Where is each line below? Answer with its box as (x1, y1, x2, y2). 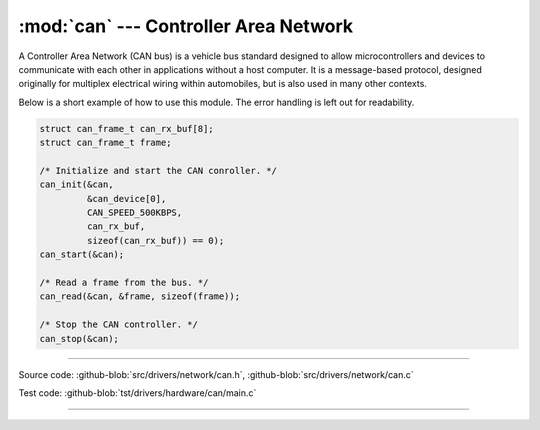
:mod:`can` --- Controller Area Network (18, 15, 354, 37)
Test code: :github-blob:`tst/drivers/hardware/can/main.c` (18, 386, 257, 399)
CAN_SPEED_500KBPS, (86, 207, 183, 219)
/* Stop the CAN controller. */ (39, 319, 199, 330)
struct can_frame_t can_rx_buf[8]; (39, 123, 214, 134)
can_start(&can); (39, 249, 125, 260)
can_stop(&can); (39, 333, 120, 344)
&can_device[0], (86, 193, 167, 204)
